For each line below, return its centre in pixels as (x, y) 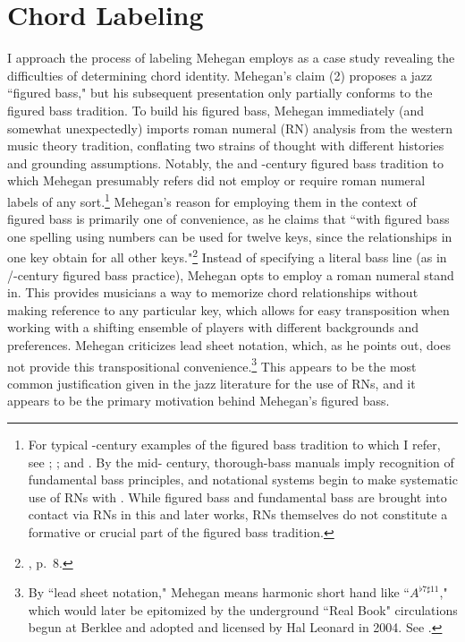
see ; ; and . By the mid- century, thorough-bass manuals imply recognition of (241, 462)
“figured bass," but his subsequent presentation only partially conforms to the (220, 93)
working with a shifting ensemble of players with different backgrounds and (213, 327)
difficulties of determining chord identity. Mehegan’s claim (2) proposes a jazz (220, 75)
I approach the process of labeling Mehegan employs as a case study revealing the (231, 58)
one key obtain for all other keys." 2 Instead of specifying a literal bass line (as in (227, 256)
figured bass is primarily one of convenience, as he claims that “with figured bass (228, 219)
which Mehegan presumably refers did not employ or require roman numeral (216, 180)
